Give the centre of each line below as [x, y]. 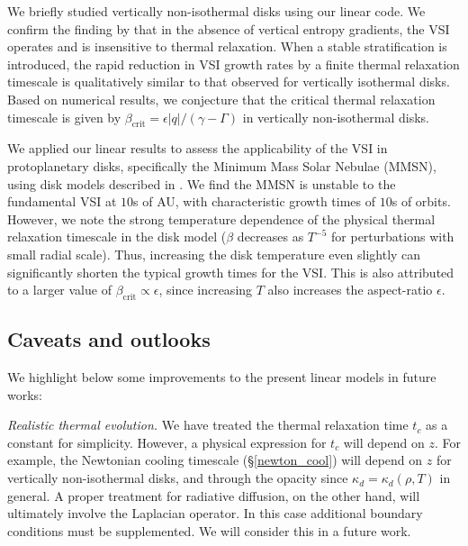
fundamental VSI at [62, 201]
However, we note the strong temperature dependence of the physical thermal [221, 218]
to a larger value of [59, 290]
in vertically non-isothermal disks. [336, 117]
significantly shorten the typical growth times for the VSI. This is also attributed [231, 272]
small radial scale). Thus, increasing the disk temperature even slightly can [214, 254]
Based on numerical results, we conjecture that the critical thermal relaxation [221, 99]
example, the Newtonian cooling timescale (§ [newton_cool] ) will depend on [215, 460]
